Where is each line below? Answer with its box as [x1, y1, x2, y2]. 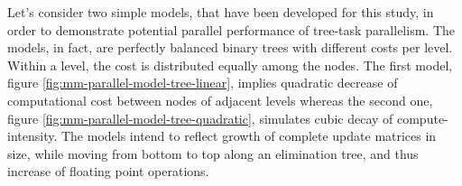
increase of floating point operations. [7, 162, 209, 181]
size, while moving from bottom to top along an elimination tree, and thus [7, 144, 419, 163]
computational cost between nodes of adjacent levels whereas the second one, [7, 90, 433, 109]
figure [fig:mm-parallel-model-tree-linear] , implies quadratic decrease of [7, 73, 398, 92]
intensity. [7, 126, 58, 145]
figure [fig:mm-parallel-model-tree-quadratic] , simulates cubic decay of [7, 108, 393, 127]
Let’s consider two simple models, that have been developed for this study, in [7, 3, 434, 21]
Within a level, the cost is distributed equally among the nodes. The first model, [7, 55, 453, 74]
